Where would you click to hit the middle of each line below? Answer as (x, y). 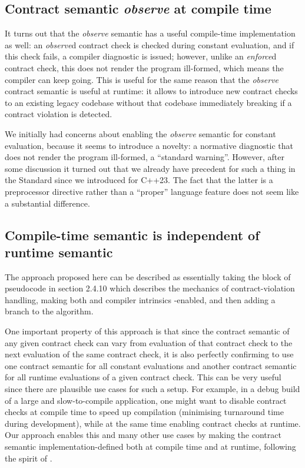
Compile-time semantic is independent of (132, 235)
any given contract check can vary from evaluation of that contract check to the (149, 342)
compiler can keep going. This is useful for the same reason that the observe (142, 79)
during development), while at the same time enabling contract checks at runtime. (153, 423)
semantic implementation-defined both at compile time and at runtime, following (150, 447)
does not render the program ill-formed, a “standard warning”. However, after (145, 157)
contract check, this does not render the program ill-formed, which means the (144, 67)
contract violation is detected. (59, 114)
